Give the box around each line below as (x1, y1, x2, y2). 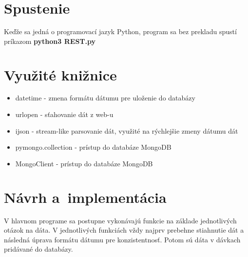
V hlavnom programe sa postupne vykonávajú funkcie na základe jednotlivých (4, 215, 237, 225)
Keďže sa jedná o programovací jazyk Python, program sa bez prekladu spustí (4, 26, 237, 37)
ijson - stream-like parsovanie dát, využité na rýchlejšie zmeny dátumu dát (15, 125, 238, 136)
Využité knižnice (4, 64, 117, 84)
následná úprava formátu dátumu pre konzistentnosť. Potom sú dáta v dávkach (4, 234, 241, 244)
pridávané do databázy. (4, 244, 73, 254)
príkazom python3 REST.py (4, 36, 95, 46)
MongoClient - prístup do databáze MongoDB (15, 158, 153, 168)
